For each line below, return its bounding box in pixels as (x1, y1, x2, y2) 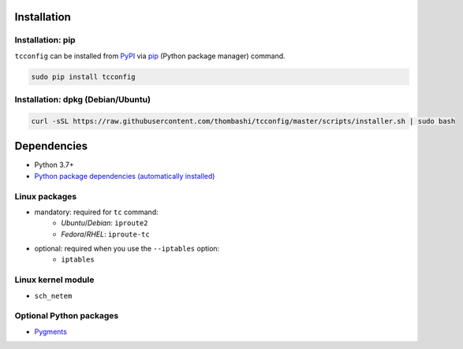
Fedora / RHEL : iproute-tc (61, 229, 150, 239)
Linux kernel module (14, 274, 95, 285)
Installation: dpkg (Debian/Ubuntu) (14, 95, 151, 106)
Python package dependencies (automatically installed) (34, 171, 215, 180)
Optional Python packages (14, 310, 119, 321)
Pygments (34, 327, 67, 336)
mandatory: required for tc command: (34, 207, 159, 217)
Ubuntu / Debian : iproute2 (61, 218, 148, 228)
